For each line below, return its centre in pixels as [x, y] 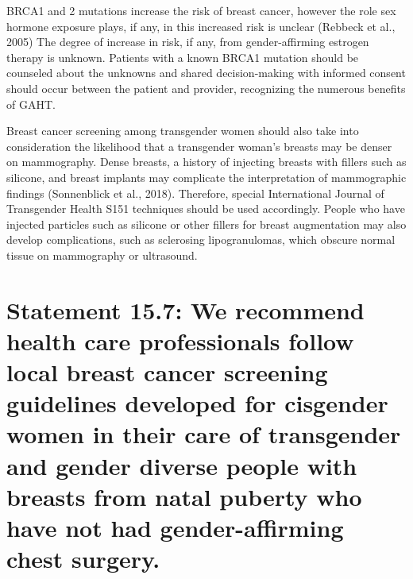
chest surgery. [83, 559]
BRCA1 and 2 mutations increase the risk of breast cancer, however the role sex [201, 10]
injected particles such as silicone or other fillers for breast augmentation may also [206, 224]
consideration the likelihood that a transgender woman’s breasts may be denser [199, 146]
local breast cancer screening [167, 372]
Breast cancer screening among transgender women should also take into [183, 131]
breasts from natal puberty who [184, 496]
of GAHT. [31, 104]
